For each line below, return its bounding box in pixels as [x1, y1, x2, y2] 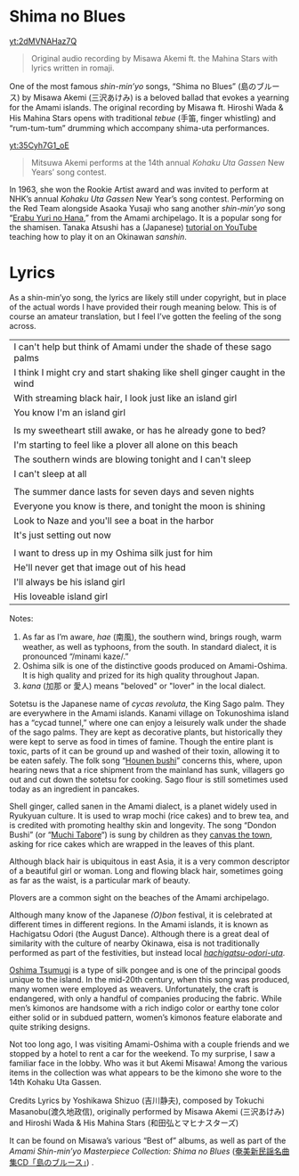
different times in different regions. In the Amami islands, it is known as [9, 918, 269, 929]
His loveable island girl [13, 590, 109, 603]
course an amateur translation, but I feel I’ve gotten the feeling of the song [9, 310, 282, 322]
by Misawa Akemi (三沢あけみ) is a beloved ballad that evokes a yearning [21, 92, 289, 103]
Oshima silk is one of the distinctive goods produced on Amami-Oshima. [21, 660, 287, 670]
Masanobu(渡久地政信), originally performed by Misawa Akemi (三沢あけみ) [9, 1106, 285, 1116]
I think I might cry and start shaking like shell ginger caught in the [13, 366, 286, 378]
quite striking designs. [9, 1021, 91, 1032]
